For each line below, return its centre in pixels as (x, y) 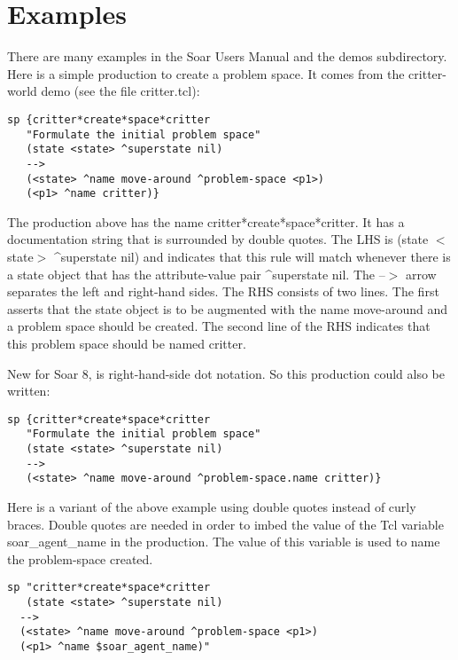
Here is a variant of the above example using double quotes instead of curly (212, 507)
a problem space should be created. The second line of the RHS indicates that (219, 326)
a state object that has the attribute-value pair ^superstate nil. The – (196, 274)
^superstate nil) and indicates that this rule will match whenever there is (252, 257)
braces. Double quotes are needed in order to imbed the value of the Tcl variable (225, 524)
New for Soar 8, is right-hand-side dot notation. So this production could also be (226, 373)
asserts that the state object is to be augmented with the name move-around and (228, 308)
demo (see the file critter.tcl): (120, 91)
